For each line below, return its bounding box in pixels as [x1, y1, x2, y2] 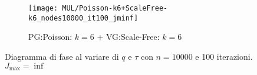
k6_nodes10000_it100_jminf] [28, 13, 139, 22]
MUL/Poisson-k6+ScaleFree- [62, 4, 168, 12]
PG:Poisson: [28, 30, 73, 43]
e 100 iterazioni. [195, 50, 253, 62]
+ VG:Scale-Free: [97, 30, 160, 43]
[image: [28, 4, 58, 12]
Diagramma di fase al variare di [5, 50, 119, 62]
